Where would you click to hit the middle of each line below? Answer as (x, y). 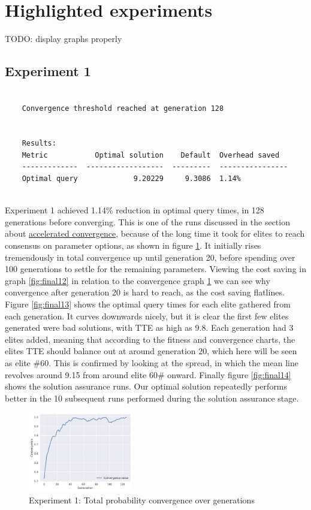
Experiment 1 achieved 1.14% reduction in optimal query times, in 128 (135, 210)
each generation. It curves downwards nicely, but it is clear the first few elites (147, 316)
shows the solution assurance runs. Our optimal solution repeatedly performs (146, 386)
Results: (39, 144)
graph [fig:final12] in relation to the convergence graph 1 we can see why (138, 280)
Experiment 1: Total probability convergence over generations (142, 500)
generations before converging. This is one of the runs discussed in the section (147, 221)
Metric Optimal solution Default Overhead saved (151, 155)
